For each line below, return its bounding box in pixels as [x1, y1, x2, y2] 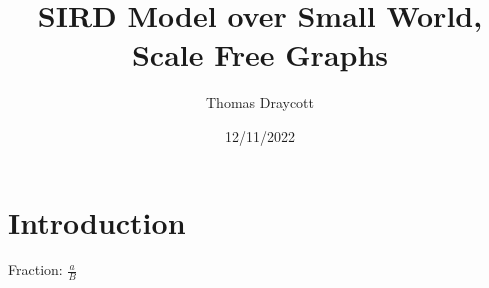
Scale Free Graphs [131, 34, 389, 75]
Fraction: [8, 259, 63, 280]
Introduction [8, 201, 186, 242]
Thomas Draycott [205, 92, 315, 113]
